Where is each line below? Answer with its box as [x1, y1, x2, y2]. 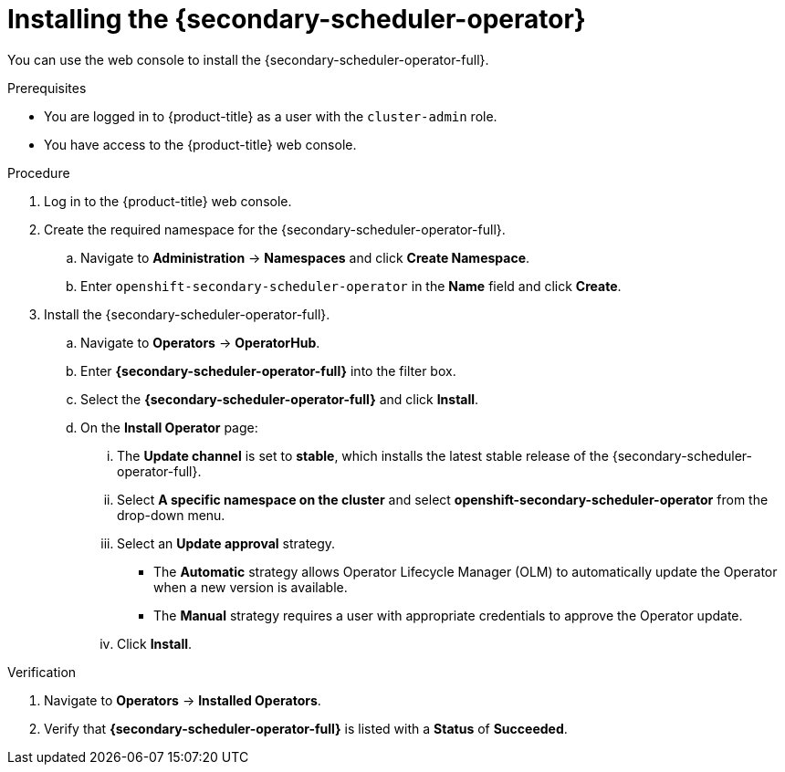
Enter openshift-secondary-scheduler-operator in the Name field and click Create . [80, 277, 622, 294]
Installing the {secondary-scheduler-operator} [7, 4, 586, 35]
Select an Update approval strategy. [117, 535, 336, 551]
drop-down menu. [117, 506, 225, 523]
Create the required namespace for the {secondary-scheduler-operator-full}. [44, 221, 506, 237]
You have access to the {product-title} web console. [44, 136, 357, 152]
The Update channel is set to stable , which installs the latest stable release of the [117, 447, 609, 464]
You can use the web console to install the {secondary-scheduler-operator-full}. [7, 51, 489, 68]
